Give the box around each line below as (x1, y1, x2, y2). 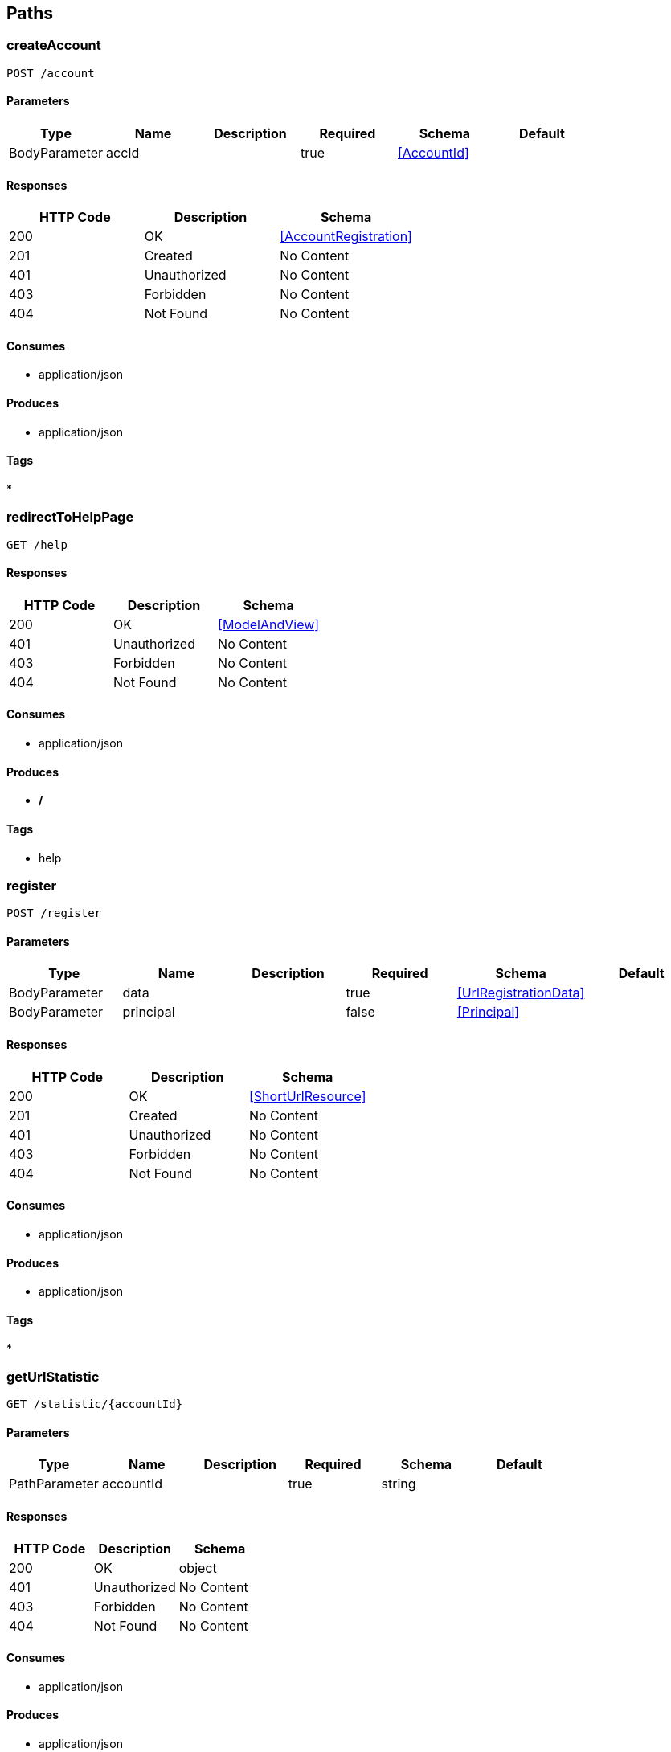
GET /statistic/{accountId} (6, 1398, 183, 1411)
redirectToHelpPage (6, 509, 134, 526)
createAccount (6, 37, 101, 54)
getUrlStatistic (6, 1368, 100, 1385)
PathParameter (9, 1476, 99, 1492)
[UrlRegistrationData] (456, 984, 585, 1001)
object (178, 1559, 217, 1576)
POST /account (6, 66, 95, 80)
